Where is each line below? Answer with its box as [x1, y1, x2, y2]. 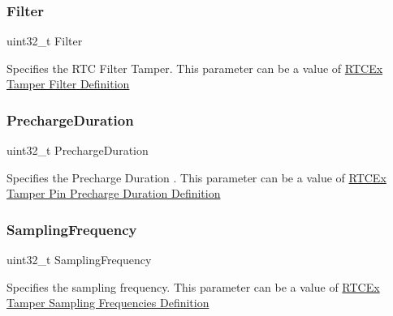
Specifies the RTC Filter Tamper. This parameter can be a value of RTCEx [6, 59, 383, 76]
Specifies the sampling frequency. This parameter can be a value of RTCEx [6, 278, 380, 295]
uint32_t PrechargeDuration [6, 142, 149, 159]
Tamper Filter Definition [6, 75, 130, 92]
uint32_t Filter [6, 32, 83, 49]
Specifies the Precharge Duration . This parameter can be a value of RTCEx [6, 169, 387, 186]
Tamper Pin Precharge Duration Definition [6, 185, 221, 202]
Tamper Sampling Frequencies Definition [6, 294, 209, 311]
